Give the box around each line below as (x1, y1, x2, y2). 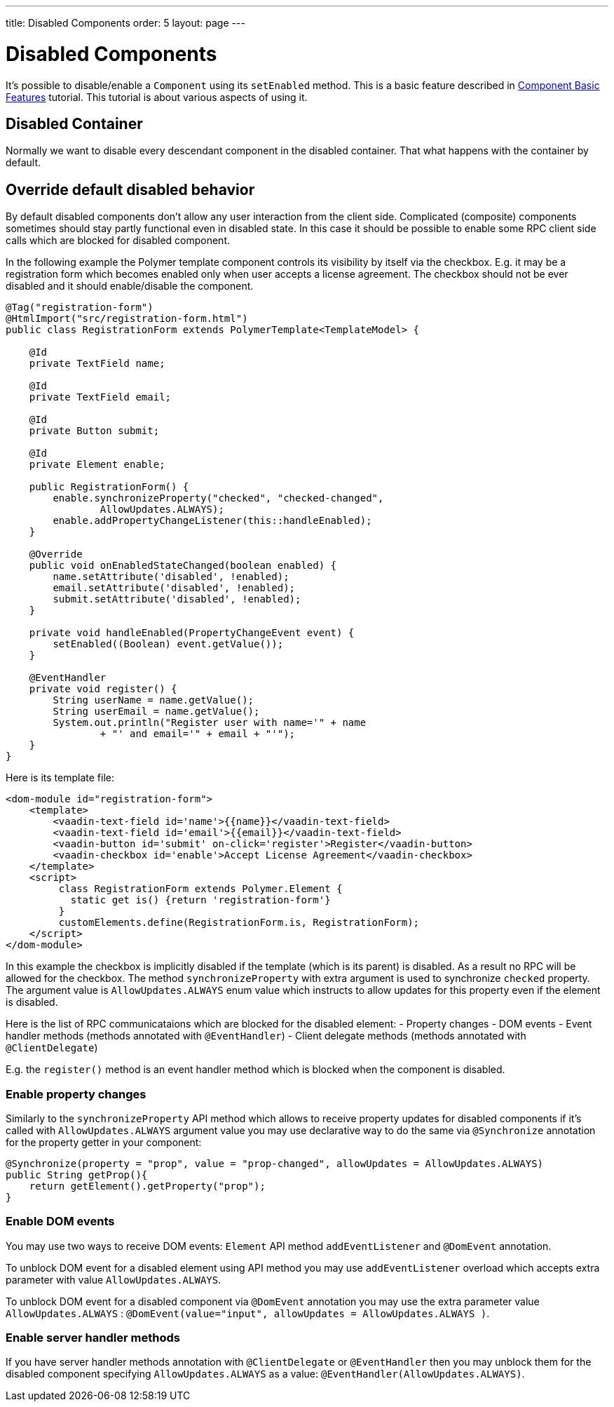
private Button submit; (29, 425, 160, 437)
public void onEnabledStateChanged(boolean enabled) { (29, 560, 337, 572)
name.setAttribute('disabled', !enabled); (53, 571, 289, 583)
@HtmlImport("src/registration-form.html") (6, 313, 248, 325)
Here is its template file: (6, 772, 114, 784)
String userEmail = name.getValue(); (53, 706, 260, 718)
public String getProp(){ (6, 1169, 148, 1180)
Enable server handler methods (6, 1331, 180, 1345)
